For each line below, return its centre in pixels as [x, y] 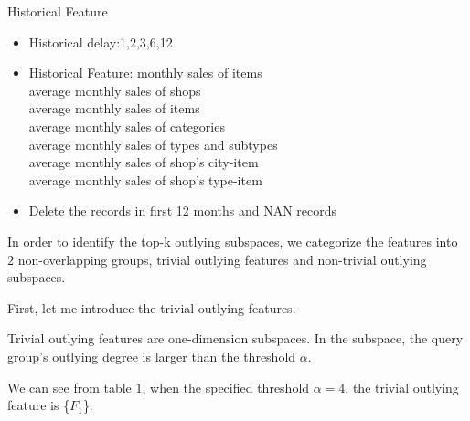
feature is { [39, 405]
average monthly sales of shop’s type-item [145, 179]
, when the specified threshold [226, 387]
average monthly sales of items [114, 108]
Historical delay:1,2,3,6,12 [101, 42]
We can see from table [69, 387]
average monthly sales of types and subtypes [153, 144]
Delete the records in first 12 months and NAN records [183, 210]
